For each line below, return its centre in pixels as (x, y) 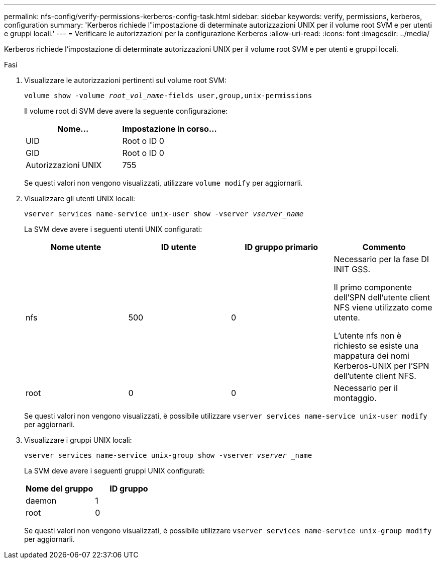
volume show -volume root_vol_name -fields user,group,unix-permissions (168, 96)
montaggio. (355, 398)
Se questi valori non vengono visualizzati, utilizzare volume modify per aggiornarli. (163, 183)
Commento (384, 247)
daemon (41, 501)
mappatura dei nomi (371, 356)
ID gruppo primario (282, 247)
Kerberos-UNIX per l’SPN (381, 366)
